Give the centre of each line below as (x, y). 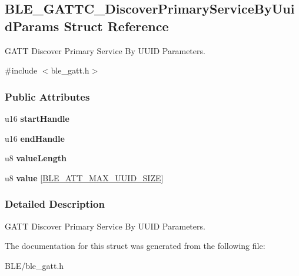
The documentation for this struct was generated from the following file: (135, 246)
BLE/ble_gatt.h (34, 265)
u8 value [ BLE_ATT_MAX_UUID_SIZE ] (84, 177)
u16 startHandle (37, 118)
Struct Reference (116, 26)
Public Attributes (47, 96)
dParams (32, 26)
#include (21, 70)
